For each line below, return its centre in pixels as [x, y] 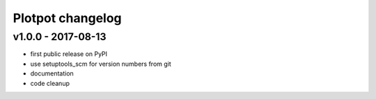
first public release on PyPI [69, 54]
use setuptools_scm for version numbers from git [101, 64]
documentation [52, 73]
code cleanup [50, 83]
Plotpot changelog [67, 18]
